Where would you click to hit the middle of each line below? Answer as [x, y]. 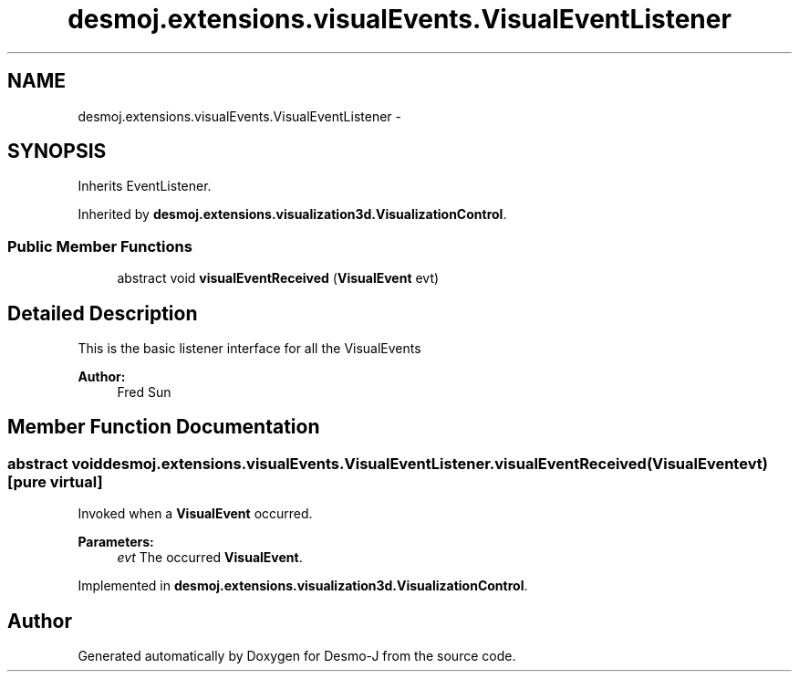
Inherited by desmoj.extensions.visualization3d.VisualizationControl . [292, 214]
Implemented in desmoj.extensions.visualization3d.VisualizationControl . [303, 586]
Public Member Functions [100, 246]
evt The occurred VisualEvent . [210, 558]
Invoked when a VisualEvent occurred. [195, 514]
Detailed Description [103, 313]
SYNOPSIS [57, 151]
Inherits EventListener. [145, 186]
